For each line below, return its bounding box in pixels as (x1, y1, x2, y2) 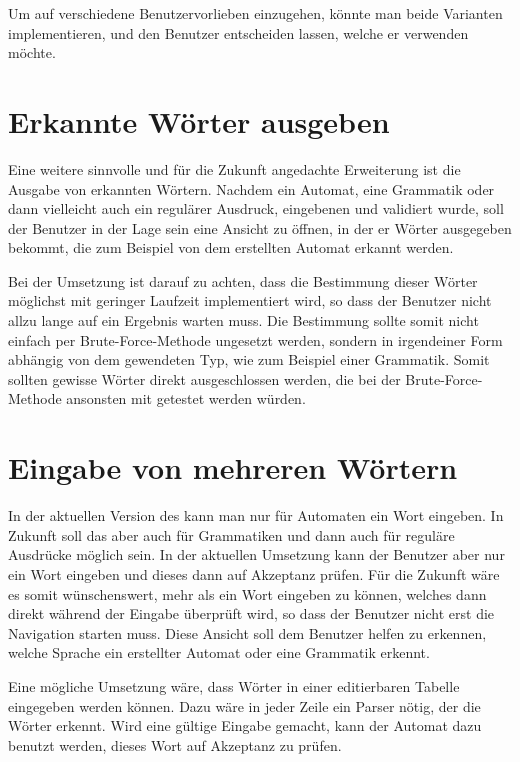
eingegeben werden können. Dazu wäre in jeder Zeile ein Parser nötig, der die (8, 695, 481, 716)
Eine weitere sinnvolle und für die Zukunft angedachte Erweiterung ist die (8, 158, 461, 179)
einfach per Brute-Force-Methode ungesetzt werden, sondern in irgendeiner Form (8, 329, 503, 350)
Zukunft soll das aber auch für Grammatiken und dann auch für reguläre (8, 524, 455, 545)
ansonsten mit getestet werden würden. (66, 388, 306, 409)
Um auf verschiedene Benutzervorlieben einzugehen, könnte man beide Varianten (8, 3, 503, 23)
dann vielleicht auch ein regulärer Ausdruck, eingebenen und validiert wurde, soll (8, 198, 504, 219)
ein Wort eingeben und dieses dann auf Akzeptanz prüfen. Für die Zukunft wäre (8, 563, 500, 584)
